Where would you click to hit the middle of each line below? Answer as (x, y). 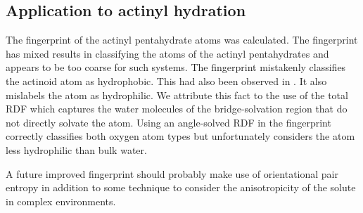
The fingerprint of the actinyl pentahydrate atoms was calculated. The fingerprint (182, 40)
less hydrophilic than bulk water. (76, 149)
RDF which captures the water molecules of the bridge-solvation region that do (177, 109)
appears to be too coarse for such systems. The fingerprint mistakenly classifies (176, 67)
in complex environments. (61, 201)
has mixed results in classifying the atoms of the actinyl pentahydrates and (167, 53)
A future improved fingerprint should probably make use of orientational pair (172, 173)
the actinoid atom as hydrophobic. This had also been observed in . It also (166, 80)
